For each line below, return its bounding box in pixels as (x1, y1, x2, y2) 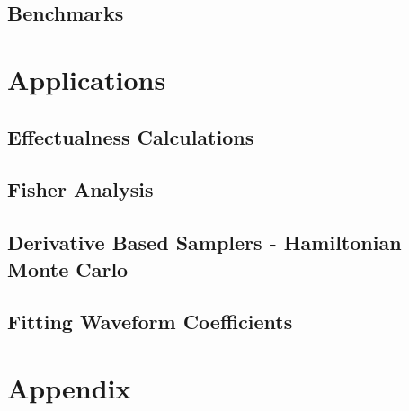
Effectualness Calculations (7, 122, 254, 150)
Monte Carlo (7, 255, 129, 282)
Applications (7, 60, 166, 97)
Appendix (7, 369, 131, 406)
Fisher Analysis (7, 175, 154, 203)
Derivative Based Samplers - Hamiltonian (7, 228, 402, 256)
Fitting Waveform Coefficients (7, 308, 293, 335)
